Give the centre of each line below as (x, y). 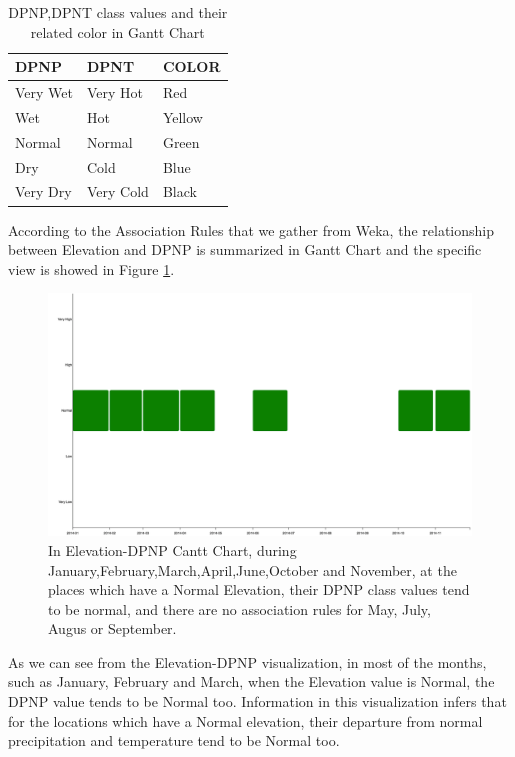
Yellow (182, 116)
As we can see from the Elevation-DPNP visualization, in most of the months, (247, 661)
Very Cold (118, 191)
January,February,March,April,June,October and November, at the (252, 569)
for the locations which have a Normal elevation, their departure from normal (245, 720)
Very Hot (115, 92)
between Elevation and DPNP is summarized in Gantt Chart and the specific (245, 249)
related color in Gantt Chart (117, 31)
